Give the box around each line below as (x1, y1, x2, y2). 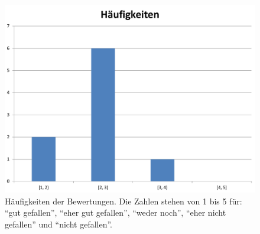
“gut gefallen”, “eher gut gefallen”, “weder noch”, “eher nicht (5, 206, 226, 219)
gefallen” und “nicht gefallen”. (5, 217, 113, 230)
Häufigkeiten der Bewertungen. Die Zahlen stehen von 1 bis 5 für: (5, 194, 242, 207)
